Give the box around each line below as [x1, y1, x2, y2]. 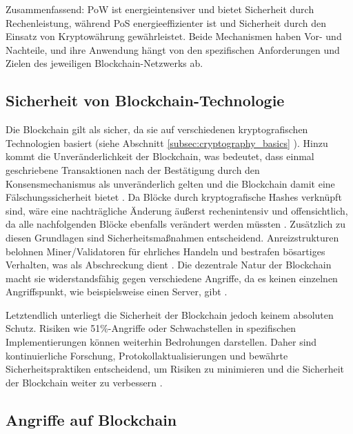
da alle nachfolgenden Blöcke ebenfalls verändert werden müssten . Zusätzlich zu [6, 217, 345, 231]
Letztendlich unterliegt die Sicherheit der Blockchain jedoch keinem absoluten [6, 307, 334, 322]
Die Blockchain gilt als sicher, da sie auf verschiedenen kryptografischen [6, 122, 308, 137]
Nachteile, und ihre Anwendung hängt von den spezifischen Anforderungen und [6, 42, 340, 57]
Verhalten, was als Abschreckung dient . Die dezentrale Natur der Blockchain [6, 257, 332, 272]
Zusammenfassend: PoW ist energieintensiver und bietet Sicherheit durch [6, 2, 314, 16]
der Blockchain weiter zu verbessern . [6, 375, 163, 389]
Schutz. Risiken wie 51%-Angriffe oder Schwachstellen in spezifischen [6, 321, 296, 335]
